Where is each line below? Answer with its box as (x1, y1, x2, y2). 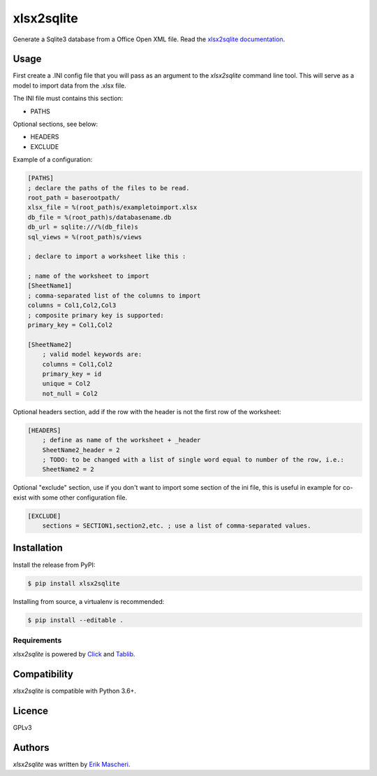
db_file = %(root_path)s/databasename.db (27, 213, 172, 221)
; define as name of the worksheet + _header (42, 436, 201, 444)
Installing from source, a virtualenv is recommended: (13, 597, 165, 605)
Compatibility (13, 668, 73, 680)
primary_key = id (42, 369, 102, 378)
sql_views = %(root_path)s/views (27, 233, 142, 241)
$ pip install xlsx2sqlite (27, 579, 120, 587)
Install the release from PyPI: (13, 560, 96, 569)
